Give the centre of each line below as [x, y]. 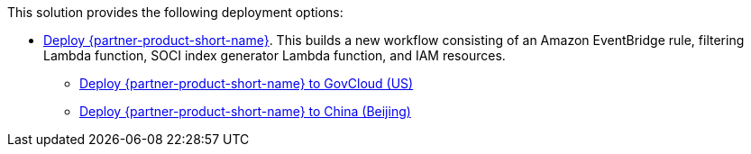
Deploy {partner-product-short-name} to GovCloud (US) [247, 83]
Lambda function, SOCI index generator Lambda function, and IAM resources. [275, 55]
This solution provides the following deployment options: [175, 12]
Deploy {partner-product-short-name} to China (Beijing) [245, 111]
